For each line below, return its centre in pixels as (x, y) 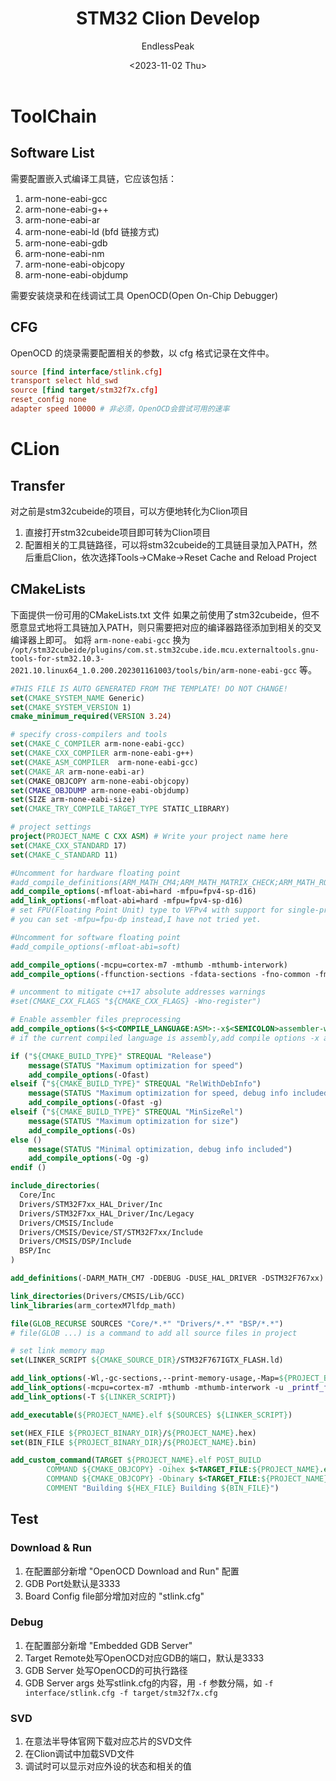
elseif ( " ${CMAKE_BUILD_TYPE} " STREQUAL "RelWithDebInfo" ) (136, 1084)
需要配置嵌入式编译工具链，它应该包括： (93, 178)
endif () (28, 1168)
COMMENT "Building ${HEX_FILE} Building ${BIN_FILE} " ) (163, 1488)
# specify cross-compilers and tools (89, 735)
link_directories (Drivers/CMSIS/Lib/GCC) (98, 1296)
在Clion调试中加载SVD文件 (79, 1754)
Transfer (38, 485)
